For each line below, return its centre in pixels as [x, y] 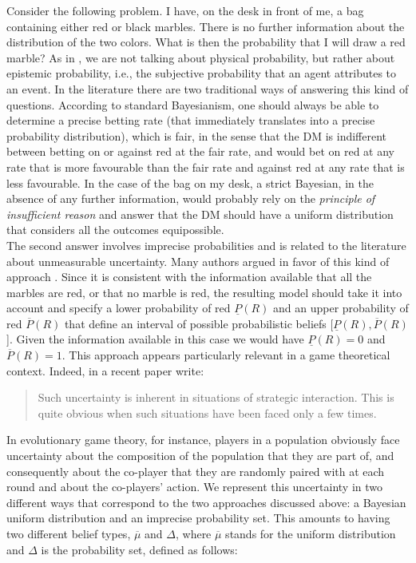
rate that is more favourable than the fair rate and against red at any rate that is [206, 167]
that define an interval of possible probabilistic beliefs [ [199, 323]
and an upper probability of [341, 308]
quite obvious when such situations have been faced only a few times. [207, 412]
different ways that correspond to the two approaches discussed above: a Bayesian [206, 502]
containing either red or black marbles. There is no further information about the [206, 26]
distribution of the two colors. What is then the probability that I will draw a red [206, 42]
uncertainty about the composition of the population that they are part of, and [200, 456]
